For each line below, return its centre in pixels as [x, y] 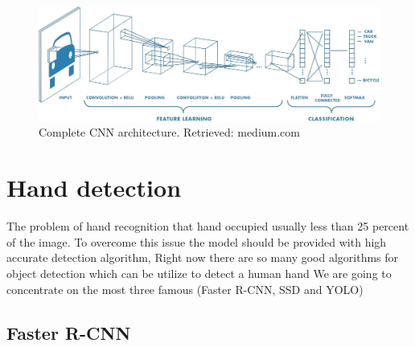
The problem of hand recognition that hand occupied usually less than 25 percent [208, 226]
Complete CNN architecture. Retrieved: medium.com [169, 132]
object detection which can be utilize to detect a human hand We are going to [199, 273]
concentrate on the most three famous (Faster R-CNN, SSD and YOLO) [185, 289]
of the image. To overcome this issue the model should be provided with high [197, 241]
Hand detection [94, 188]
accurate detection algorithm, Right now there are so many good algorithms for [203, 257]
